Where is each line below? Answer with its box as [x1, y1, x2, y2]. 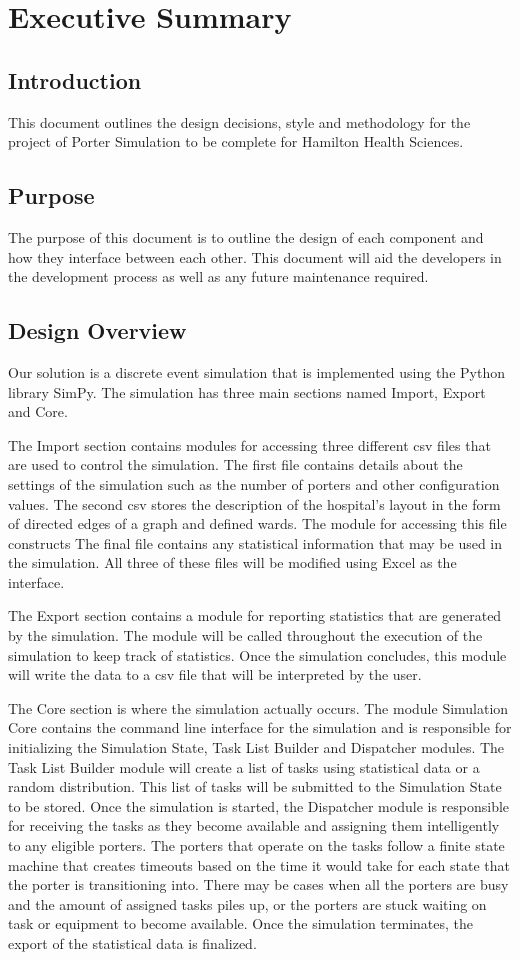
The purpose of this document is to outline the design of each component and [8, 226, 484, 247]
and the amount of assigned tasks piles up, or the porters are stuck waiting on [8, 893, 487, 914]
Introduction [8, 64, 142, 95]
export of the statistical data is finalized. [8, 932, 257, 953]
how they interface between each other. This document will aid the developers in [8, 246, 502, 267]
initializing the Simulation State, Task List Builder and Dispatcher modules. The [8, 737, 505, 758]
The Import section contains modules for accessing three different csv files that [8, 434, 491, 455]
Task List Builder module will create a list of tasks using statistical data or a [8, 756, 480, 777]
